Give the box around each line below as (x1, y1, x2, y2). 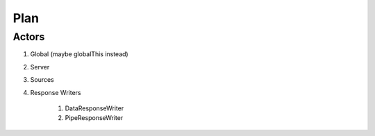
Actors (12, 31, 45, 43)
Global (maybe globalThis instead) (30, 50, 128, 58)
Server (30, 62, 50, 71)
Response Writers (30, 88, 81, 96)
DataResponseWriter (65, 104, 124, 112)
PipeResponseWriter (65, 114, 124, 122)
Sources (30, 76, 55, 84)
